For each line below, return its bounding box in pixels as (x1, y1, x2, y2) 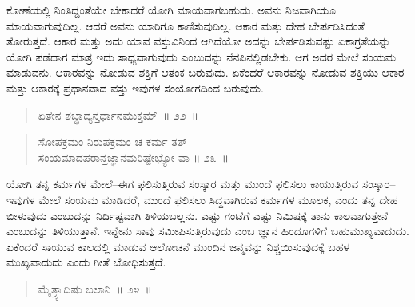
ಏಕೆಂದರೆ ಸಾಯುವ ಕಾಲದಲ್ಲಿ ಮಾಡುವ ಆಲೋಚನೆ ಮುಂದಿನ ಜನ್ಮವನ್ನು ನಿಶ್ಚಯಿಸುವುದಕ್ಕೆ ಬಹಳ (6, 238, 350, 254)
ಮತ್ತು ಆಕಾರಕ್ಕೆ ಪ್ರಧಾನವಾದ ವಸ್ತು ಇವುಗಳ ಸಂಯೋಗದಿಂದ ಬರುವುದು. (6, 79, 264, 96)
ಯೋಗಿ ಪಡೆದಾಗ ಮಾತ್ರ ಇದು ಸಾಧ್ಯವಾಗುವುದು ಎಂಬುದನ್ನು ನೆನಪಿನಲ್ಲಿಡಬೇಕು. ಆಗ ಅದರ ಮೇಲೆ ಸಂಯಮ (6, 48, 397, 65)
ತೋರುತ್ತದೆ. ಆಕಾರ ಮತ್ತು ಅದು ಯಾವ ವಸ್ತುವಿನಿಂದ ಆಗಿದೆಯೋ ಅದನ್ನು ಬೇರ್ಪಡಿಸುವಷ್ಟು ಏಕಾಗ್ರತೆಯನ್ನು (6, 33, 391, 49)
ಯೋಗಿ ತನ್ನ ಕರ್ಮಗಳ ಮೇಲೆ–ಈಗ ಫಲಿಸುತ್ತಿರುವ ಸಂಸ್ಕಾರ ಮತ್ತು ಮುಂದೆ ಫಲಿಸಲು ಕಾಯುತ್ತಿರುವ (6, 175, 359, 192)
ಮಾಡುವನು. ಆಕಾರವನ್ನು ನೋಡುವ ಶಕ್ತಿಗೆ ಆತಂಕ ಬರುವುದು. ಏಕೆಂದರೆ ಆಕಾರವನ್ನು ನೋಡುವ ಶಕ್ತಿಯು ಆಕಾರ (6, 64, 405, 81)
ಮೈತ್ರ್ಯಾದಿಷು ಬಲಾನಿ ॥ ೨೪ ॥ (38, 280, 152, 297)
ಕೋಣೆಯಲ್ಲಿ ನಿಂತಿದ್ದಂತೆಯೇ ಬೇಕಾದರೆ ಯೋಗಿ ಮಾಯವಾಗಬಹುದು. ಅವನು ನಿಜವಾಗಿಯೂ (6, 2, 336, 18)
